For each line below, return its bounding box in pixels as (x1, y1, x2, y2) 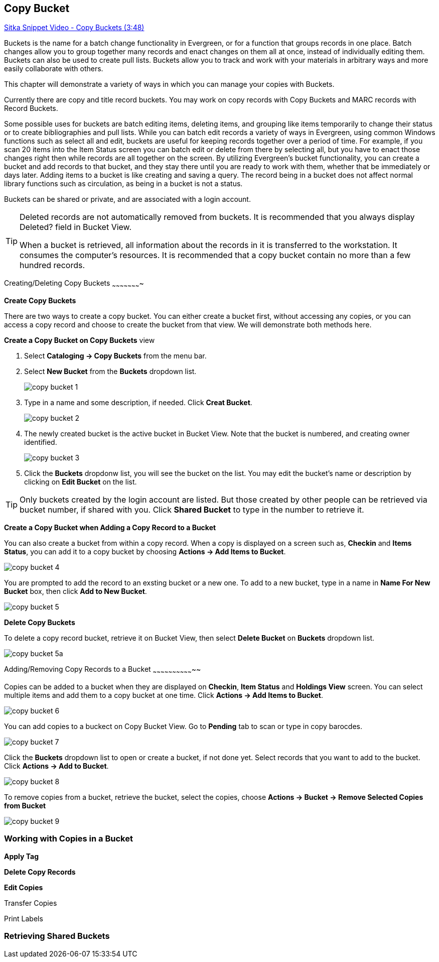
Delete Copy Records (4, 867, 76, 876)
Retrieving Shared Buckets (4, 931, 110, 941)
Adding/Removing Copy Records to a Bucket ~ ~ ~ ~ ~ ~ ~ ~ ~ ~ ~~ (4, 665, 201, 676)
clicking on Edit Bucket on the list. (24, 477, 137, 487)
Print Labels (4, 914, 43, 923)
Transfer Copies (4, 898, 57, 907)
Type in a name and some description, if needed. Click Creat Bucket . (24, 398, 252, 407)
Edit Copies (4, 883, 43, 892)
